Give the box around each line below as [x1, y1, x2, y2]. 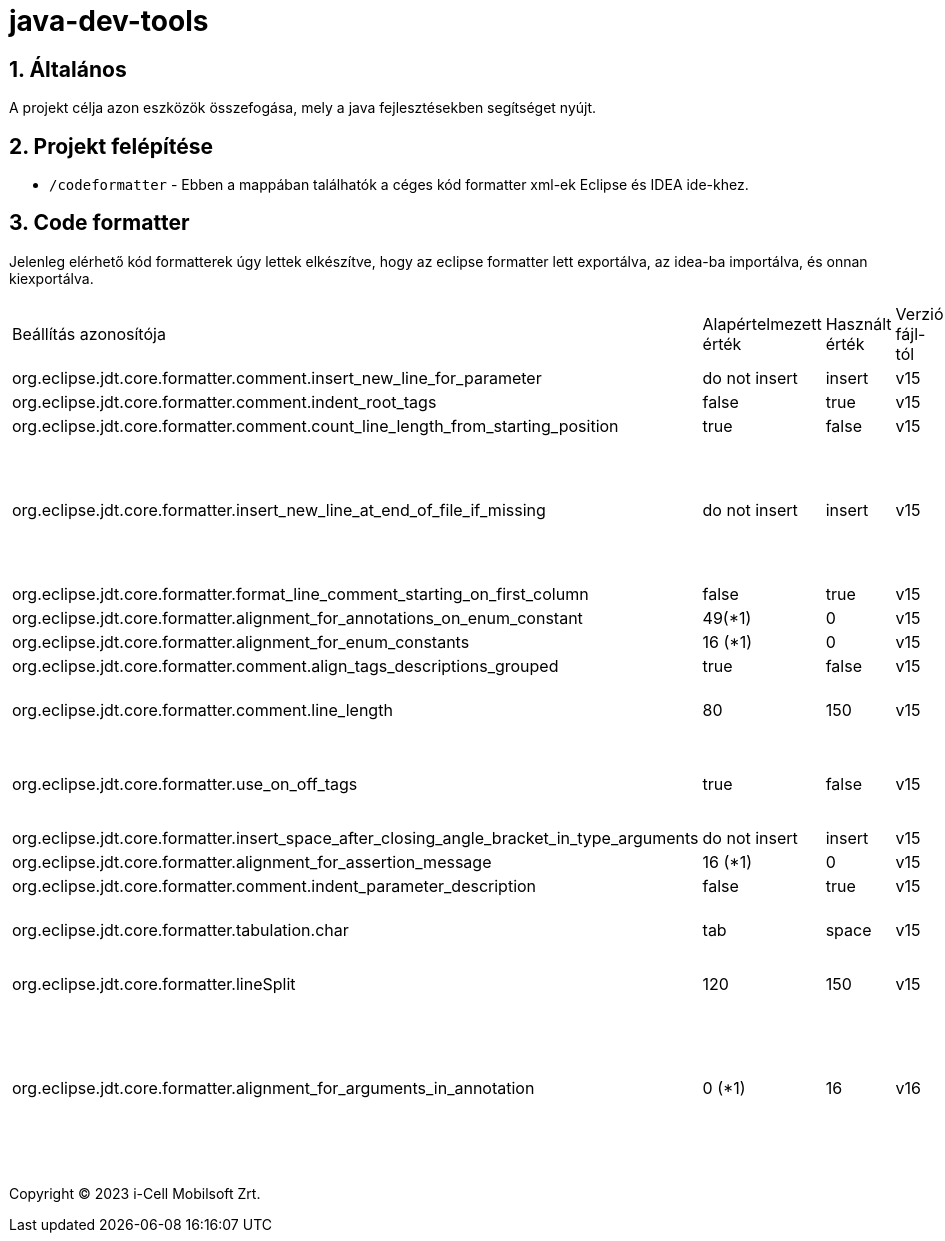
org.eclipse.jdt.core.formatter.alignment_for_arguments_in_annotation [12, 1077, 535, 1098]
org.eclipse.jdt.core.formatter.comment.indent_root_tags [12, 391, 437, 412]
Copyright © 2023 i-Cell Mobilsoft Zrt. [9, 1184, 261, 1202]
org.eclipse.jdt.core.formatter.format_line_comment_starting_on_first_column [12, 583, 589, 604]
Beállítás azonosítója [12, 323, 166, 344]
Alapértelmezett [702, 313, 822, 334]
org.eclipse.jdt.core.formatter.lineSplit [12, 973, 296, 994]
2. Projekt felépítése [9, 133, 213, 159]
